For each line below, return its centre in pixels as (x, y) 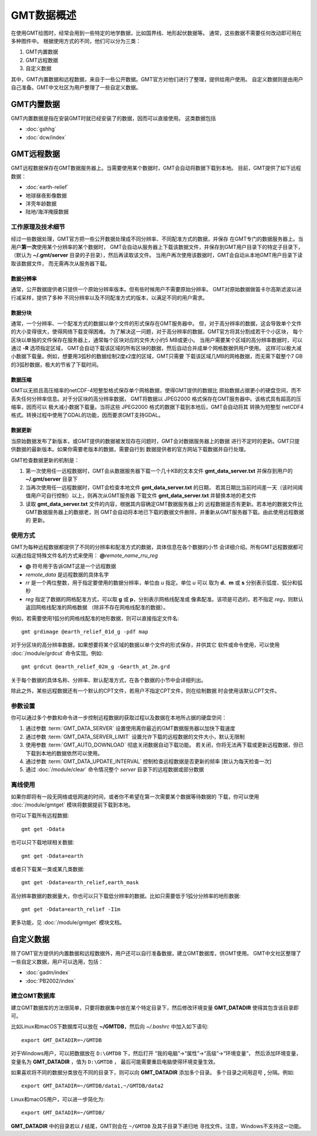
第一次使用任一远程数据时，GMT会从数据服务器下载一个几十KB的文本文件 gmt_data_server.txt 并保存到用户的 (159, 471)
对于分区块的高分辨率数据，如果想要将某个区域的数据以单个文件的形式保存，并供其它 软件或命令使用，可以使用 (145, 645)
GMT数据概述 (43, 15)
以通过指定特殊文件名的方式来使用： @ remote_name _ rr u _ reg (85, 555)
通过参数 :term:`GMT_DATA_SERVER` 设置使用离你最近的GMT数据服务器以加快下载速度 (130, 728)
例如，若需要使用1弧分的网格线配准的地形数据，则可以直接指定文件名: (95, 618)
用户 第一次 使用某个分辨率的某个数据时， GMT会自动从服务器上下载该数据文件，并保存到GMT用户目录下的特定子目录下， (157, 246)
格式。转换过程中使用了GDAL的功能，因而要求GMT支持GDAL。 (87, 415)
